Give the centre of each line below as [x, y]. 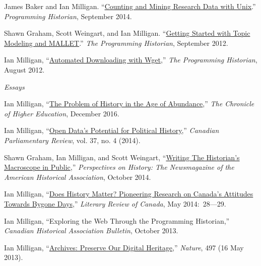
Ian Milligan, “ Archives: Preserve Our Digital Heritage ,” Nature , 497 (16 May [124, 247]
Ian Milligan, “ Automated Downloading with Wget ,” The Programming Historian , [131, 60]
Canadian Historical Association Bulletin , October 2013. [91, 230]
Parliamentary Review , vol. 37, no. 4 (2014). [72, 140]
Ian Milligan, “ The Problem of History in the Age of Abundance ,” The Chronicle [129, 104]
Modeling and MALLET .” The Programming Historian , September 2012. [116, 43]
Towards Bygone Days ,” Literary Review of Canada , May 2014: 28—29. [115, 203]
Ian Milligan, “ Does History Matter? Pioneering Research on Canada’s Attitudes [129, 194]
